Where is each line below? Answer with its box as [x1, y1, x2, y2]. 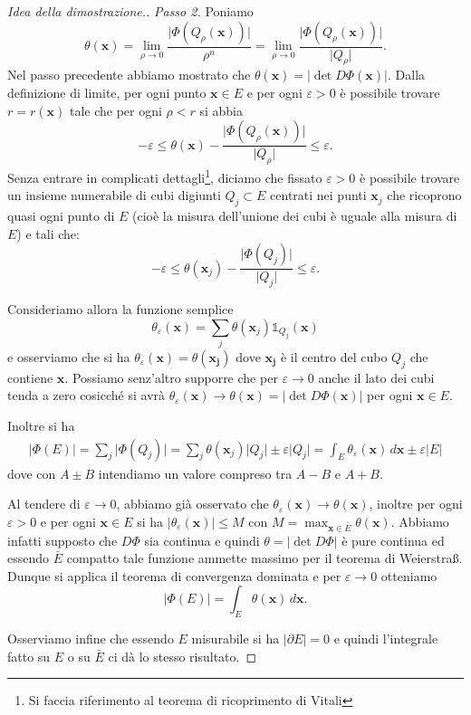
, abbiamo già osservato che [116, 494, 269, 513]
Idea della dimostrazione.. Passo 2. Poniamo [7, 2, 254, 20]
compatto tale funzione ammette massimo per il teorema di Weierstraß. [66, 548, 463, 567]
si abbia [199, 100, 243, 119]
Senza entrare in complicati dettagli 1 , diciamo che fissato [7, 166, 322, 186]
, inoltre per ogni [369, 494, 463, 513]
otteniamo [380, 566, 437, 585]
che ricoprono [387, 186, 462, 205]
